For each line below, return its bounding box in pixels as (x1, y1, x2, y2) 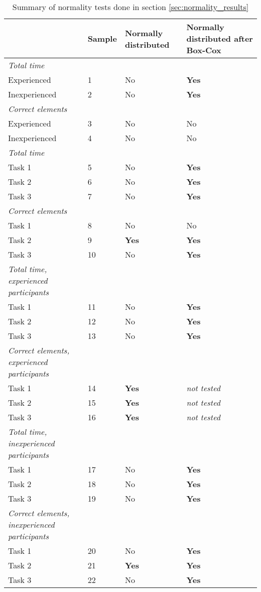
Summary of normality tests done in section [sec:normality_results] (12, 1, 249, 13)
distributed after (186, 33, 253, 44)
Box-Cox (186, 44, 221, 56)
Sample (87, 33, 117, 44)
